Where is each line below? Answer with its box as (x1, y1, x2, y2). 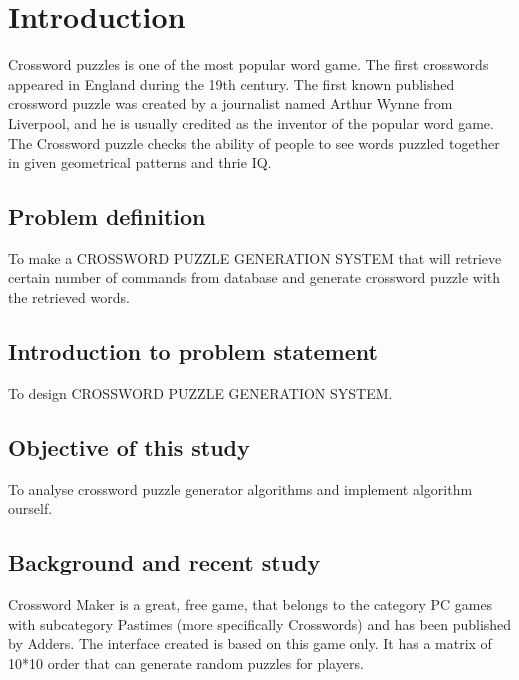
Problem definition (8, 201, 206, 232)
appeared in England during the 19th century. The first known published (8, 73, 455, 94)
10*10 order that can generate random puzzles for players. (8, 652, 364, 673)
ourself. (8, 498, 53, 519)
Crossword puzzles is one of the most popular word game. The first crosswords (8, 54, 489, 75)
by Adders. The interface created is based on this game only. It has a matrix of (8, 633, 492, 654)
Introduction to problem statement (8, 336, 378, 367)
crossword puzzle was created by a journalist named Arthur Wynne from (8, 93, 453, 114)
